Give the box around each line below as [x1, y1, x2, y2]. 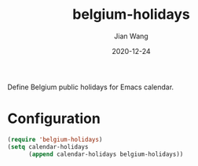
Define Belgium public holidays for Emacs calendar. [7, 82, 174, 92]
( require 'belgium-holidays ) [7, 135, 103, 143]
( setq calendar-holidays [7, 143, 89, 150]
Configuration [7, 110, 101, 128]
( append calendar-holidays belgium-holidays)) [27, 150, 184, 158]
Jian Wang [114, 31, 148, 41]
